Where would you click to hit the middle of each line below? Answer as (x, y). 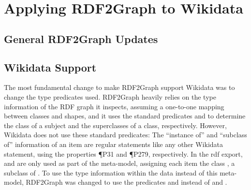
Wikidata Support (50, 67)
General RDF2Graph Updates (81, 38)
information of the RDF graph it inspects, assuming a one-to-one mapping (114, 106)
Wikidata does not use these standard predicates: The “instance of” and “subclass (125, 135)
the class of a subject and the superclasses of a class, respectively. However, (115, 125)
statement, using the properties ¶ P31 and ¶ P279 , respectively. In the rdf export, (123, 153)
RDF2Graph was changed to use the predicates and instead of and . (126, 182)
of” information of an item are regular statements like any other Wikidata (114, 144)
